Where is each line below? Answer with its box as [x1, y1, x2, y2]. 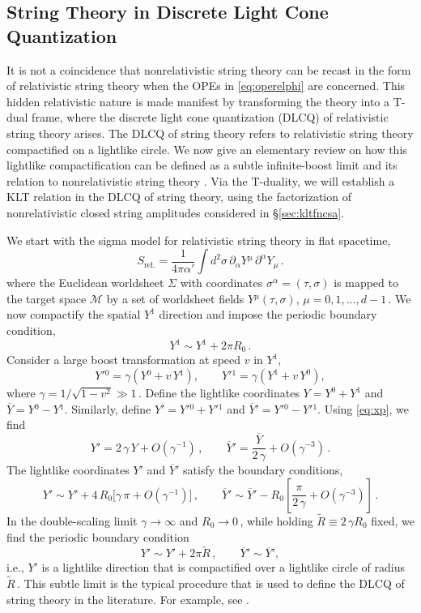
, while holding [240, 512, 313, 529]
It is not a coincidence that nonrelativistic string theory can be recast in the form [6, 61, 411, 78]
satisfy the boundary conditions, [183, 461, 343, 478]
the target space [6, 289, 87, 306]
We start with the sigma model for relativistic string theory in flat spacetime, [6, 231, 391, 248]
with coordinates [180, 274, 263, 291]
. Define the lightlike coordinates [138, 384, 300, 401]
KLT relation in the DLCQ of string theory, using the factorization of [6, 188, 351, 205]
